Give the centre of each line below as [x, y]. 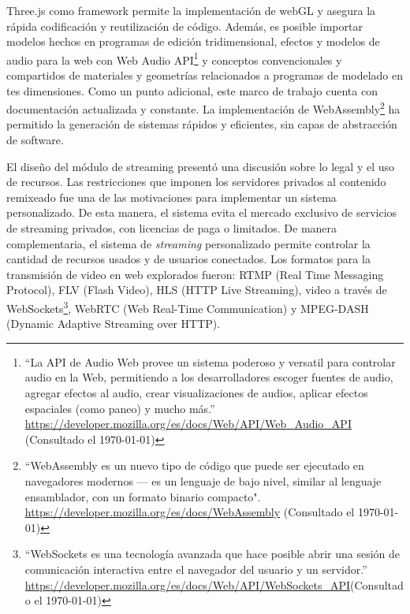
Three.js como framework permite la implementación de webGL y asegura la [191, 10]
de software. [35, 140]
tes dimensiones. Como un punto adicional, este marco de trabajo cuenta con [192, 90]
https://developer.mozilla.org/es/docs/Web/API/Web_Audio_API [188, 424]
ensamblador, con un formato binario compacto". [143, 496]
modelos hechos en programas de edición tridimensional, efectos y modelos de [193, 41]
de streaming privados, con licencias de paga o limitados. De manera [172, 228]
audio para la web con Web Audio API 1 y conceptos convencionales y [174, 58]
